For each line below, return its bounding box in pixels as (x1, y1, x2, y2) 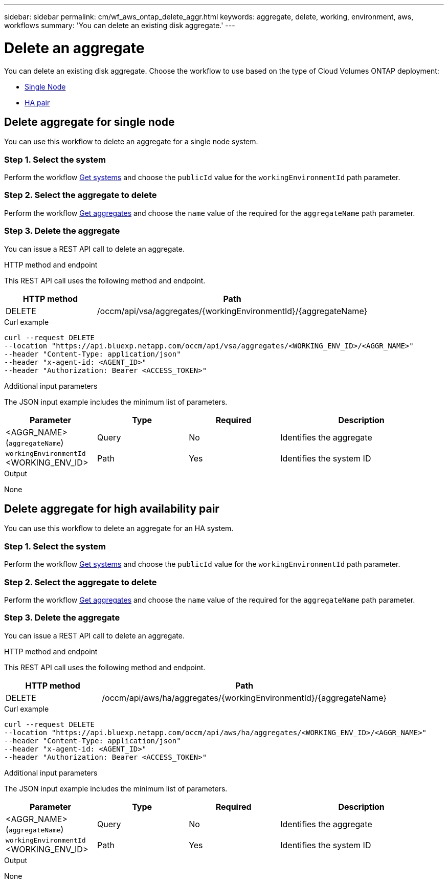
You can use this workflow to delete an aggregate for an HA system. (4, 524, 234, 533)
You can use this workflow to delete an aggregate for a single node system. (4, 137, 258, 146)
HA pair (25, 98, 50, 107)
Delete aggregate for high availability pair (4, 502, 219, 516)
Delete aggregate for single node (4, 115, 175, 128)
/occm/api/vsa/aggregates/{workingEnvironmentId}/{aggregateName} (97, 305, 368, 316)
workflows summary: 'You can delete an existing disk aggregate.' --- (4, 21, 235, 30)
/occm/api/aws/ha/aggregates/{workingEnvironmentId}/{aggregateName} (102, 692, 387, 703)
